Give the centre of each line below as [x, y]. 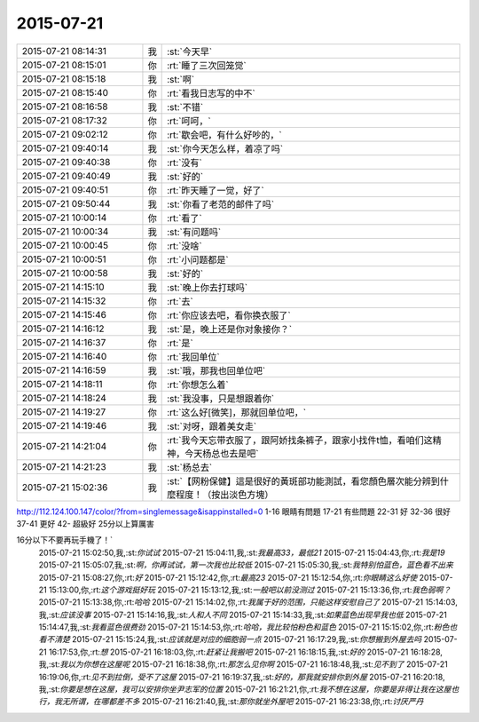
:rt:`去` [181, 301]
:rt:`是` [181, 343]
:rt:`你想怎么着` [198, 385]
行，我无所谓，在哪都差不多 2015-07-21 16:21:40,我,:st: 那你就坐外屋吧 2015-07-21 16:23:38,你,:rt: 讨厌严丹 [231, 702]
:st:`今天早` [190, 52]
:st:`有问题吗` [194, 232]
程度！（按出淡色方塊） [225, 495]
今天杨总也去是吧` [222, 453]
